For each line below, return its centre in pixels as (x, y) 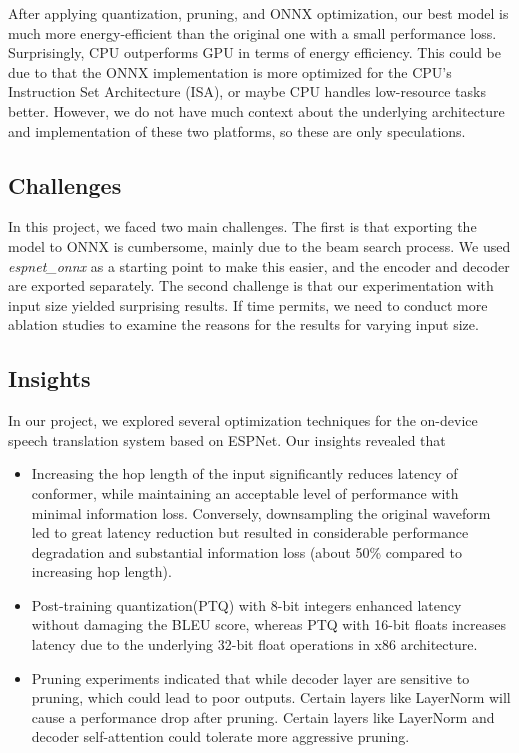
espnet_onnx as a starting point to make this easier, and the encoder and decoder (259, 265)
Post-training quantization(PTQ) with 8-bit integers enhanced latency (246, 604)
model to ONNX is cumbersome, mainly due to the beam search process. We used (259, 245)
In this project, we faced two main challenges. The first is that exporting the (242, 226)
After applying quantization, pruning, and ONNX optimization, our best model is (258, 13)
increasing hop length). (101, 571)
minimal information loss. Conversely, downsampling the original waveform (261, 512)
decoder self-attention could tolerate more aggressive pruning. (220, 736)
